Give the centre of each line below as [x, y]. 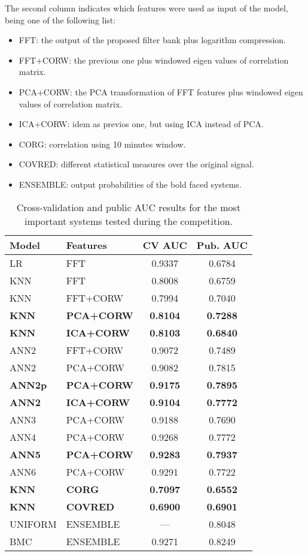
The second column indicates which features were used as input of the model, [147, 8]
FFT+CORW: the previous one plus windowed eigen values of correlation [154, 60]
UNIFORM [33, 524]
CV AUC [165, 245]
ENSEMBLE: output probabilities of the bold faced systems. [130, 184]
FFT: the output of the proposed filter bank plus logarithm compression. [152, 40]
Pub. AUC [222, 245]
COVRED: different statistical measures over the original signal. [136, 164]
